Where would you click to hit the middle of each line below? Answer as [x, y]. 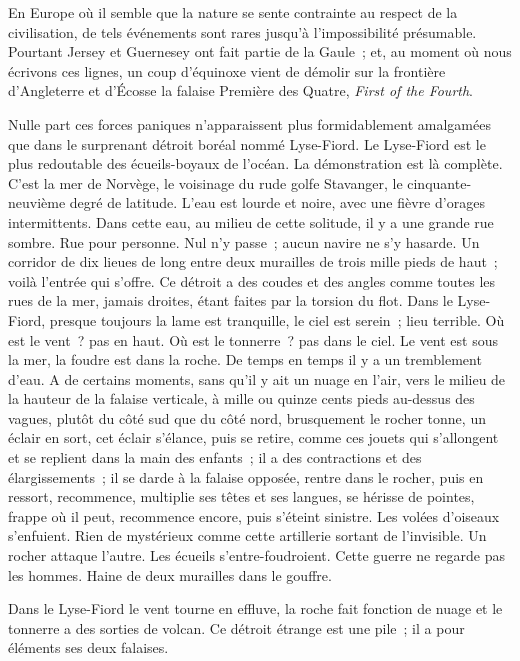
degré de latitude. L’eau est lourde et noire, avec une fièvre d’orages [277, 202]
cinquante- [439, 182]
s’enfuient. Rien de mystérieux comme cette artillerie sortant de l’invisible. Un [247, 535]
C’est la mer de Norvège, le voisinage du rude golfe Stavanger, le [205, 182]
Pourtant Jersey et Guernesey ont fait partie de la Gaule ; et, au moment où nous [260, 51]
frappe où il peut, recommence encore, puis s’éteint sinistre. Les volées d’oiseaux [254, 515]
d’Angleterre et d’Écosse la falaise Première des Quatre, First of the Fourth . [241, 90]
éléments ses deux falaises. [88, 647]
